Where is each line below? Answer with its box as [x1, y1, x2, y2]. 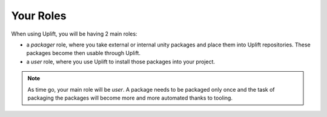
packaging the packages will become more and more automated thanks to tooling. [27, 94, 233, 101]
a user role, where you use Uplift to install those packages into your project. [26, 58, 215, 65]
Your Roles [11, 9, 67, 22]
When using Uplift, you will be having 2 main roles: [11, 30, 137, 37]
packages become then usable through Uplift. [26, 49, 140, 57]
